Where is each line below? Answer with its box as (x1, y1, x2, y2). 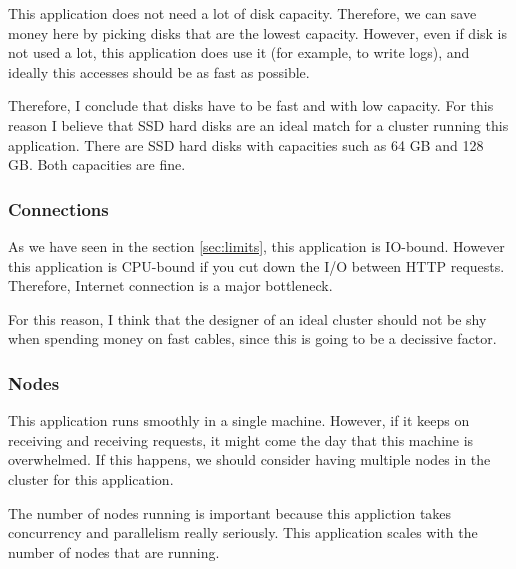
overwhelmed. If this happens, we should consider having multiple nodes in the (8, 449, 491, 470)
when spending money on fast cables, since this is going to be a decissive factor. (8, 328, 497, 349)
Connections (8, 196, 109, 221)
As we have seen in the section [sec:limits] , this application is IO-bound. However (8, 235, 505, 256)
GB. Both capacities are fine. (8, 154, 186, 175)
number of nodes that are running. (8, 541, 220, 562)
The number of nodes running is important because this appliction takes (8, 502, 452, 523)
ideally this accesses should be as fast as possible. (8, 61, 310, 82)
